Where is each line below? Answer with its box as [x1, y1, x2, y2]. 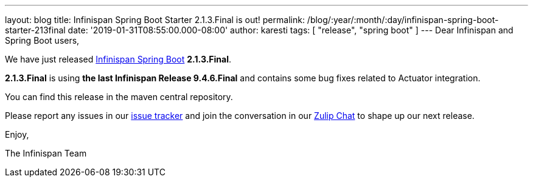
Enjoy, [5, 129, 29, 140]
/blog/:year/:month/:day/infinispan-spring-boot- [307, 15, 499, 25]
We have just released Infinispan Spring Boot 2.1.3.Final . [5, 54, 231, 64]
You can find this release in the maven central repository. [5, 92, 233, 102]
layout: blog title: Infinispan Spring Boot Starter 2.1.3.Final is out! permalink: [5, 15, 305, 25]
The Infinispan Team [5, 148, 87, 158]
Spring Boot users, [5, 35, 80, 45]
